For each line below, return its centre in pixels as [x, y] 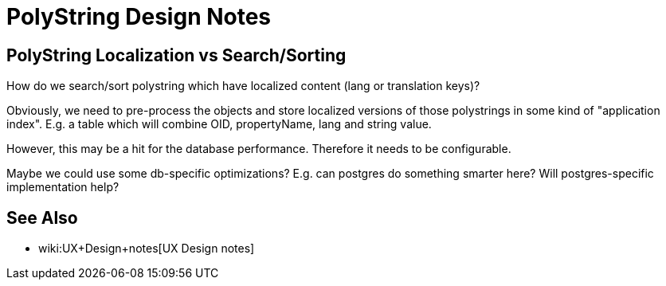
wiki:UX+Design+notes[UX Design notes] [147, 249]
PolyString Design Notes [139, 17]
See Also [42, 217]
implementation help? [63, 187]
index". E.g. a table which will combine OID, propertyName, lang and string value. [219, 124]
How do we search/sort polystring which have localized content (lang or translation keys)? [243, 86]
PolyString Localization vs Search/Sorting [176, 55]
